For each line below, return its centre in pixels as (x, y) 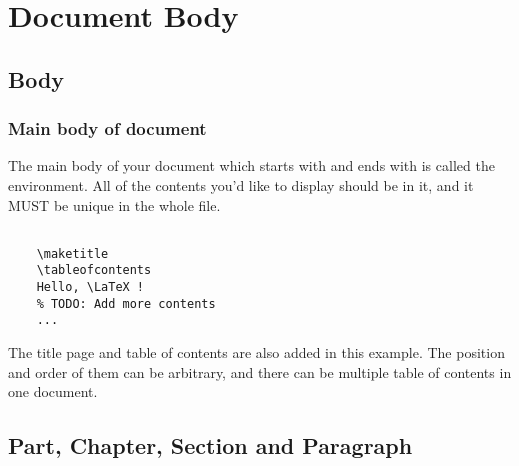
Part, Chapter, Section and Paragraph (210, 445)
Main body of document (107, 128)
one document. (53, 391)
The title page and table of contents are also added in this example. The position (256, 352)
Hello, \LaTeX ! (90, 287)
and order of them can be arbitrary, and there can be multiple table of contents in (260, 371)
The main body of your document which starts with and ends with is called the (251, 165)
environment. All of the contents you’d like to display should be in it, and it (241, 184)
